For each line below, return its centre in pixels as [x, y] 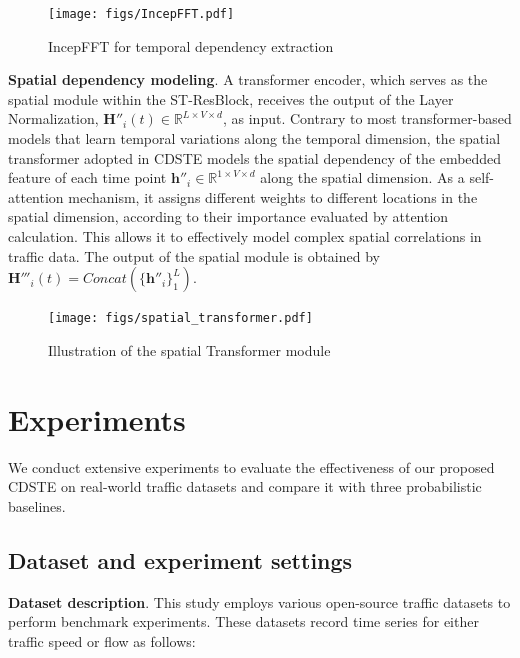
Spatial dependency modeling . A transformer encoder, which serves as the [248, 79]
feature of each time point [87, 177]
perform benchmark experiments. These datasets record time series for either [243, 621]
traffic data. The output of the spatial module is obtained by [194, 255]
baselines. [37, 505]
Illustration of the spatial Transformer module [189, 349]
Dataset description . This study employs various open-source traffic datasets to [259, 601]
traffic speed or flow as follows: [102, 640]
